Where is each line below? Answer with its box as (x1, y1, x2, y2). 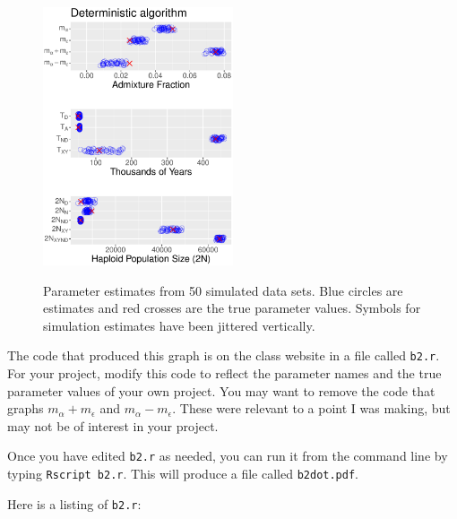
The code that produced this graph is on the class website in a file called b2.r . (7, 346, 440, 365)
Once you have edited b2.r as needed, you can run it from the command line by (7, 446, 448, 465)
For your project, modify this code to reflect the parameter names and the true (7, 363, 442, 382)
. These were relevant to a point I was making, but (172, 399, 451, 418)
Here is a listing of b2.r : (7, 494, 142, 513)
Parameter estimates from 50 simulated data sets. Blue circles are (43, 281, 403, 299)
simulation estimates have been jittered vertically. (43, 316, 315, 334)
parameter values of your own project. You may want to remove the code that (7, 381, 435, 400)
